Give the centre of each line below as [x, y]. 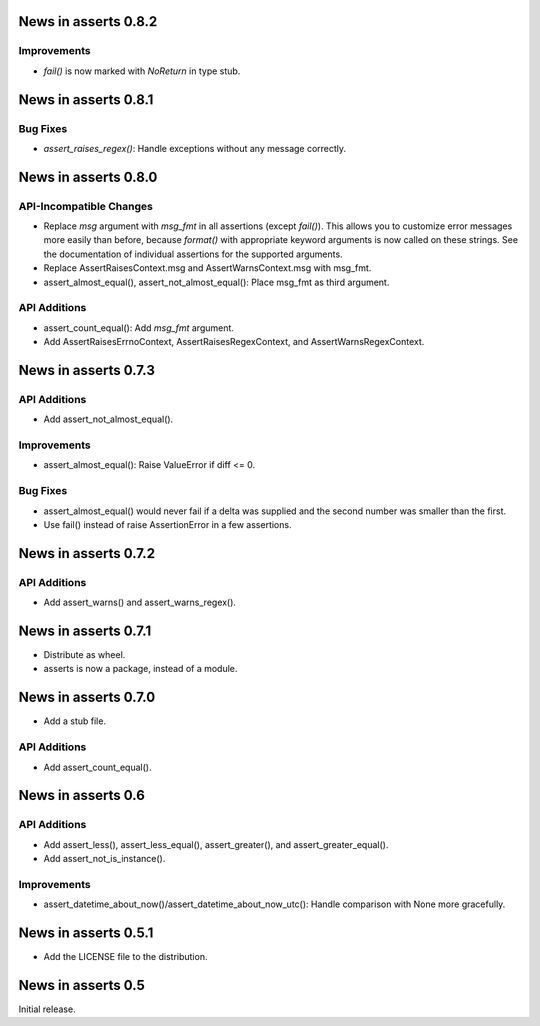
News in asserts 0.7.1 [85, 630]
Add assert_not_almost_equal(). [108, 419]
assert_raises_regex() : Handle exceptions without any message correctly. [195, 148]
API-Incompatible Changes [86, 206]
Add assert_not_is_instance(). [104, 859]
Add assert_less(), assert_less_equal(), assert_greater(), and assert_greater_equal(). [216, 844]
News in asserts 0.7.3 [86, 370]
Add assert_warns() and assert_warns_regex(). [140, 602]
